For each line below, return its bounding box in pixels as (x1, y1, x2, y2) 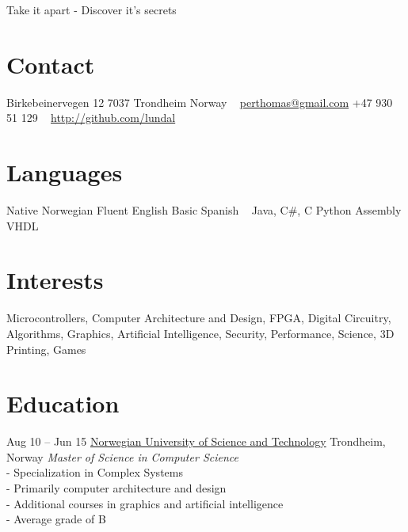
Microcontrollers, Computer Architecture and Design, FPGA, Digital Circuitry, (6, 310, 391, 326)
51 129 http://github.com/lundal (6, 109, 176, 126)
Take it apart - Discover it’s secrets (6, 2, 177, 17)
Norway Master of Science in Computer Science (6, 448, 238, 465)
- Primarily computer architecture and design (6, 480, 227, 496)
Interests (6, 264, 104, 296)
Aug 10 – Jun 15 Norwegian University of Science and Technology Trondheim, (6, 433, 386, 450)
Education (6, 387, 120, 420)
